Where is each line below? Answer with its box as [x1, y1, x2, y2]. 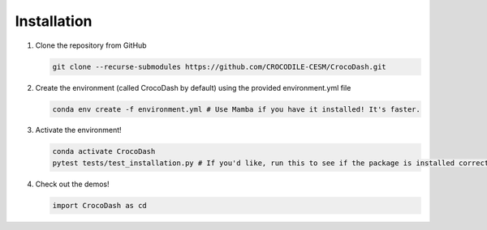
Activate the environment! [35, 126, 122, 135]
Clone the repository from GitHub [35, 40, 147, 50]
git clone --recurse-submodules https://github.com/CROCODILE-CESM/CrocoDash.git [52, 62, 387, 71]
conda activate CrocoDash [52, 147, 156, 156]
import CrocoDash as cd [52, 201, 148, 210]
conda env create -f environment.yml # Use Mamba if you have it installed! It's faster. [52, 104, 421, 113]
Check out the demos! [35, 179, 110, 189]
